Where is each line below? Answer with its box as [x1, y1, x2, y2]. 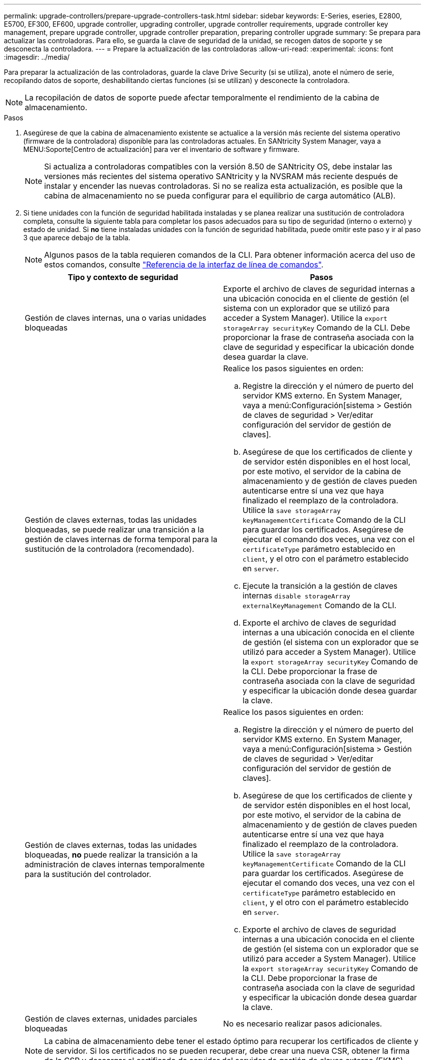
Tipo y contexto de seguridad [67, 272, 179, 282]
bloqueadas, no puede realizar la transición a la [25, 850, 198, 860]
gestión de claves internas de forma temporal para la [25, 534, 217, 544]
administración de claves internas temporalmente [25, 860, 205, 869]
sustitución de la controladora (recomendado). [25, 544, 195, 554]
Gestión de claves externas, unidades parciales [25, 1014, 197, 1024]
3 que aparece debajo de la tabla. [23, 233, 131, 242]
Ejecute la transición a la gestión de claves [243, 581, 398, 591]
